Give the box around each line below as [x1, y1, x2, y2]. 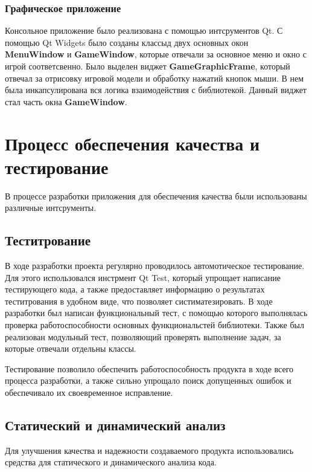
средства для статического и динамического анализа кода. [5, 456, 217, 468]
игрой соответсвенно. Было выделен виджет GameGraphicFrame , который [5, 60, 290, 72]
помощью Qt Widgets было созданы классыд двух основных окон [5, 36, 249, 48]
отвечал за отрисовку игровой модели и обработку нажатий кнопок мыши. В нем [5, 71, 304, 84]
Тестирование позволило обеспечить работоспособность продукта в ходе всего [5, 362, 294, 375]
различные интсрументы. [5, 201, 97, 214]
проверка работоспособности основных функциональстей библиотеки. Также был [5, 318, 304, 331]
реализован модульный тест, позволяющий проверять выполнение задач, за [5, 330, 281, 343]
